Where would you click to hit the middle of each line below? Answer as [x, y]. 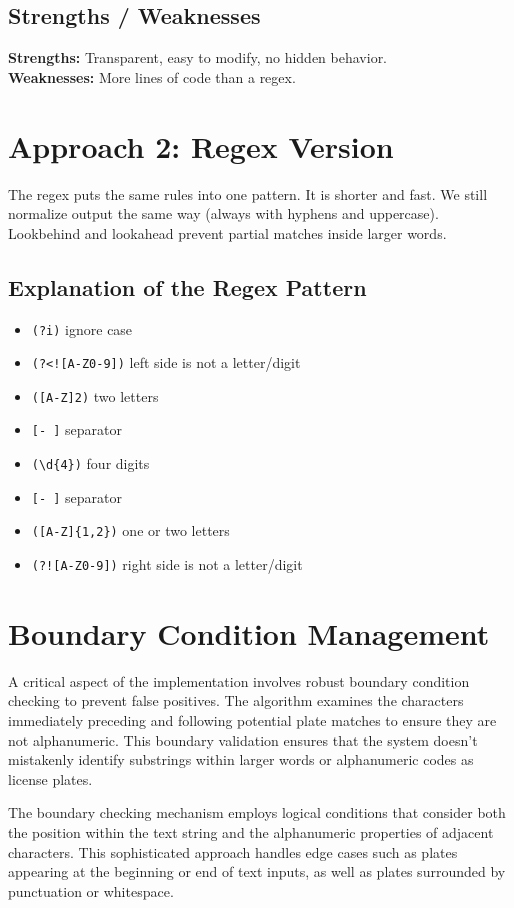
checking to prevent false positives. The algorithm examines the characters [236, 700]
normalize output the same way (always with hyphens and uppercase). [223, 213]
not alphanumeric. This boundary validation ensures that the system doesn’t [243, 739]
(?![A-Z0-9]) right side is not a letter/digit [167, 564]
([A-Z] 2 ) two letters [95, 395]
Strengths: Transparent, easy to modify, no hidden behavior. [198, 57]
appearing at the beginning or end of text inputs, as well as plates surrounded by [257, 871]
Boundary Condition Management [249, 632]
